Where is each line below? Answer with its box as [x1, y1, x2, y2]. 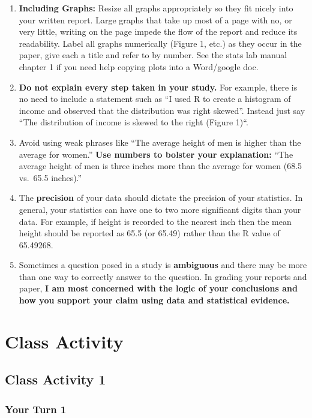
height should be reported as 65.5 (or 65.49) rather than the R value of [19, 227, 280, 239]
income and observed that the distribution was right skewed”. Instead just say [19, 104, 305, 116]
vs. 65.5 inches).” [19, 171, 82, 184]
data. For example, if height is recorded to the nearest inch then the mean [19, 215, 292, 227]
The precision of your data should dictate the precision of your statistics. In [19, 191, 303, 204]
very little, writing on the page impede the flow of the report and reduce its [19, 25, 298, 38]
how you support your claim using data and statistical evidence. [19, 294, 290, 306]
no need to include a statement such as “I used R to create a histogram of [19, 92, 291, 105]
